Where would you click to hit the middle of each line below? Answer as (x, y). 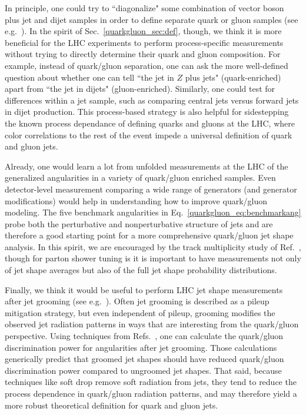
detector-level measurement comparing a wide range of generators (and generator (151, 189)
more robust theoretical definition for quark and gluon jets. (112, 405)
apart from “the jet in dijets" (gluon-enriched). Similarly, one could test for (140, 89)
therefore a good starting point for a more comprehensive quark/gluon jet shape (149, 235)
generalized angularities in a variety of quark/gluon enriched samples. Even (140, 177)
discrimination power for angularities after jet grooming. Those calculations (141, 347)
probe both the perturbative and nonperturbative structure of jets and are (139, 223)
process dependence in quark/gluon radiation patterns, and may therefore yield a (151, 393)
